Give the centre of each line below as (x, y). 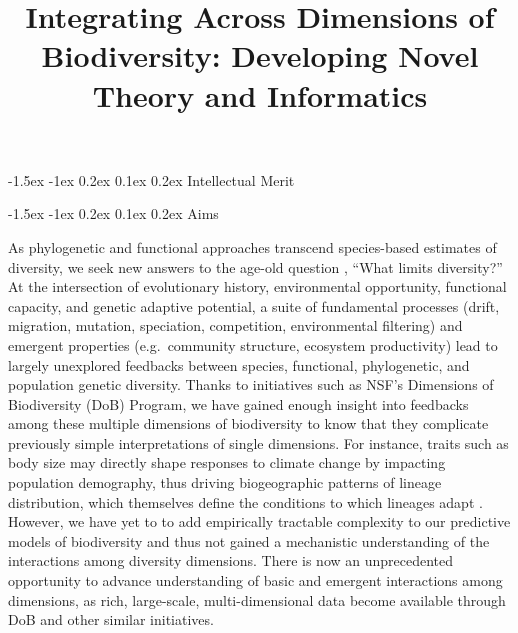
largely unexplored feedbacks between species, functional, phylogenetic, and (239, 364)
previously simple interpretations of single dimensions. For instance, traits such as (258, 442)
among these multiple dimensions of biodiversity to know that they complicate (248, 423)
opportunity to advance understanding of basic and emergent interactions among (255, 580)
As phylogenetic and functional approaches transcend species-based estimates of (252, 246)
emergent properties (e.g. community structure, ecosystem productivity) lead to (253, 344)
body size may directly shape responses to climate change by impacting (227, 462)
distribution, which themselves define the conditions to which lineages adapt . (245, 501)
